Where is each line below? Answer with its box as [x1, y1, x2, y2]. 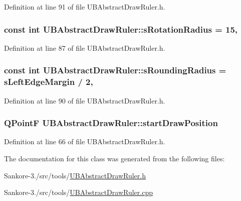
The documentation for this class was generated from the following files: [4, 153, 225, 163]
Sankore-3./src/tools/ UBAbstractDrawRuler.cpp [4, 187, 153, 197]
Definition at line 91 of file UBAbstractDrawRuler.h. [4, 2, 165, 12]
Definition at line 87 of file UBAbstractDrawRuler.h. [4, 42, 165, 53]
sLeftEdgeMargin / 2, [4, 75, 93, 88]
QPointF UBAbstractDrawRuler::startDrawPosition [4, 117, 218, 129]
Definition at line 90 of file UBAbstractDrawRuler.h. [4, 95, 165, 106]
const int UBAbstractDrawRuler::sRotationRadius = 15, [4, 23, 238, 35]
